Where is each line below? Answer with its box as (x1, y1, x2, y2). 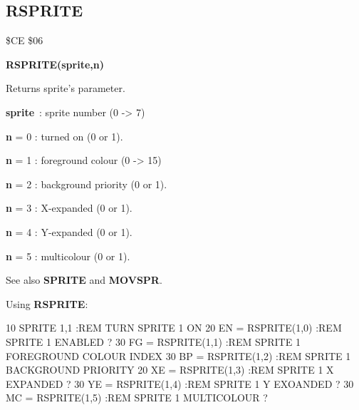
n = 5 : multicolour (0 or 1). (6, 248, 130, 263)
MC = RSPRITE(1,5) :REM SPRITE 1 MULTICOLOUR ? (6, 390, 268, 405)
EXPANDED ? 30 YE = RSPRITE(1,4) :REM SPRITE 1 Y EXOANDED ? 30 (6, 376, 354, 391)
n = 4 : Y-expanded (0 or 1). (6, 224, 132, 239)
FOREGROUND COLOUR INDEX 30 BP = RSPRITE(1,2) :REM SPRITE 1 (6, 348, 351, 363)
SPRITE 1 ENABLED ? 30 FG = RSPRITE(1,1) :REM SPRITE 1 (6, 334, 301, 349)
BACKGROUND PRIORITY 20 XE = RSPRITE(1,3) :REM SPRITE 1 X (6, 362, 334, 377)
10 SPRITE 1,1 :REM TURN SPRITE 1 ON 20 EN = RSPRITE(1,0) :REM (6, 320, 342, 335)
